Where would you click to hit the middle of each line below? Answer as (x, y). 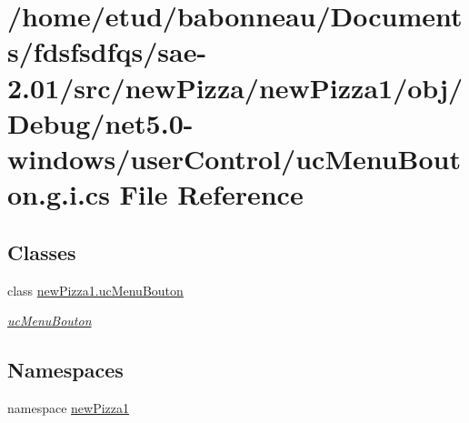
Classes (42, 252)
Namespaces (65, 370)
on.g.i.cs (59, 194)
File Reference (211, 194)
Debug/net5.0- (100, 122)
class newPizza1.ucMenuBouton (95, 290)
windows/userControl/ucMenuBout (234, 158)
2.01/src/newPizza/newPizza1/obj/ (235, 87)
